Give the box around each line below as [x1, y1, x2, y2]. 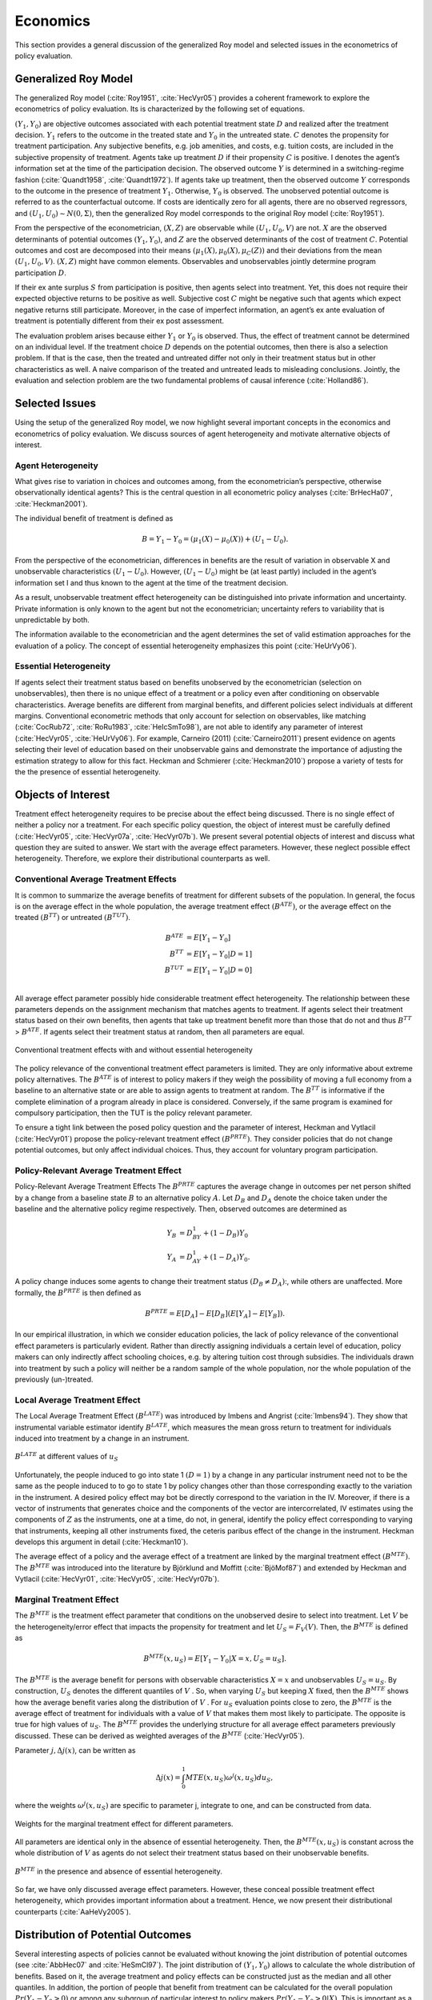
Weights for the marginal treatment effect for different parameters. [14, 1818, 234, 1828]
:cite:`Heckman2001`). [14, 498, 88, 508]
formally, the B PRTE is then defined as [14, 1287, 142, 1298]
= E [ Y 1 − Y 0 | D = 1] [186, 949, 252, 960]
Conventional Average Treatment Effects [14, 874, 177, 885]
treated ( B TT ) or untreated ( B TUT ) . [14, 912, 131, 922]
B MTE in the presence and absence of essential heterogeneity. [14, 1866, 223, 1876]
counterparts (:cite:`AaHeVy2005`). [14, 1906, 131, 1916]
